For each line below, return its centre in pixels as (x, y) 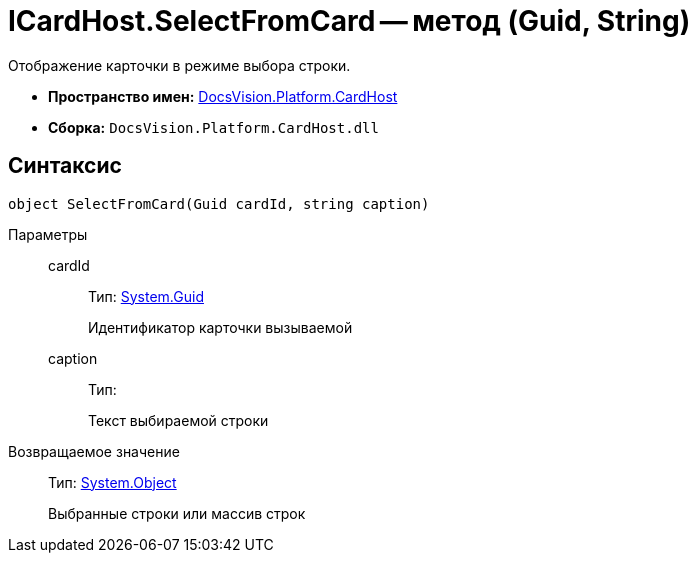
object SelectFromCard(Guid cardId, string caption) (219, 203)
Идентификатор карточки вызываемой (220, 327)
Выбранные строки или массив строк (177, 513)
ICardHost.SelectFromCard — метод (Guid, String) (349, 21)
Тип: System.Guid (146, 296)
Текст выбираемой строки (178, 420)
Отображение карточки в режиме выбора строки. (179, 65)
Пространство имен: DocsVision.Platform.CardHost (223, 96)
